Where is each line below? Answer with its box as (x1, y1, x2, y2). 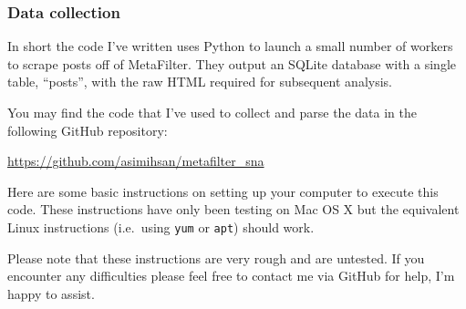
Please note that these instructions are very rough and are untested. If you (7, 248, 425, 267)
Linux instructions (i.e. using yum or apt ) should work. (7, 217, 315, 236)
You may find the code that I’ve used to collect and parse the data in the (7, 103, 417, 121)
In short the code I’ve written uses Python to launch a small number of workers (7, 36, 453, 56)
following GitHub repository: (7, 120, 168, 139)
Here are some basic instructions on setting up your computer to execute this (7, 181, 439, 201)
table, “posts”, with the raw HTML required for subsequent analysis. (7, 72, 392, 91)
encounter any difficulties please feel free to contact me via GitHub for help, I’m (7, 266, 455, 285)
